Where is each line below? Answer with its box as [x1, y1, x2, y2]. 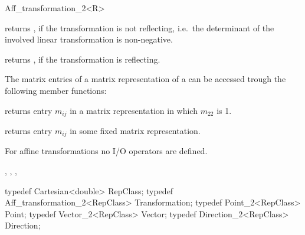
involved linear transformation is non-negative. [5, 33, 173, 45]
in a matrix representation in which [70, 104, 198, 116]
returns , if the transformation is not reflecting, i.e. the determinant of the [5, 21, 274, 34]
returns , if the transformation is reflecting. [5, 53, 160, 65]
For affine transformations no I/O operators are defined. [5, 145, 208, 157]
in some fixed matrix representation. [70, 125, 201, 137]
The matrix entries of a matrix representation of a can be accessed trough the [5, 73, 286, 85]
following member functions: [5, 84, 107, 96]
